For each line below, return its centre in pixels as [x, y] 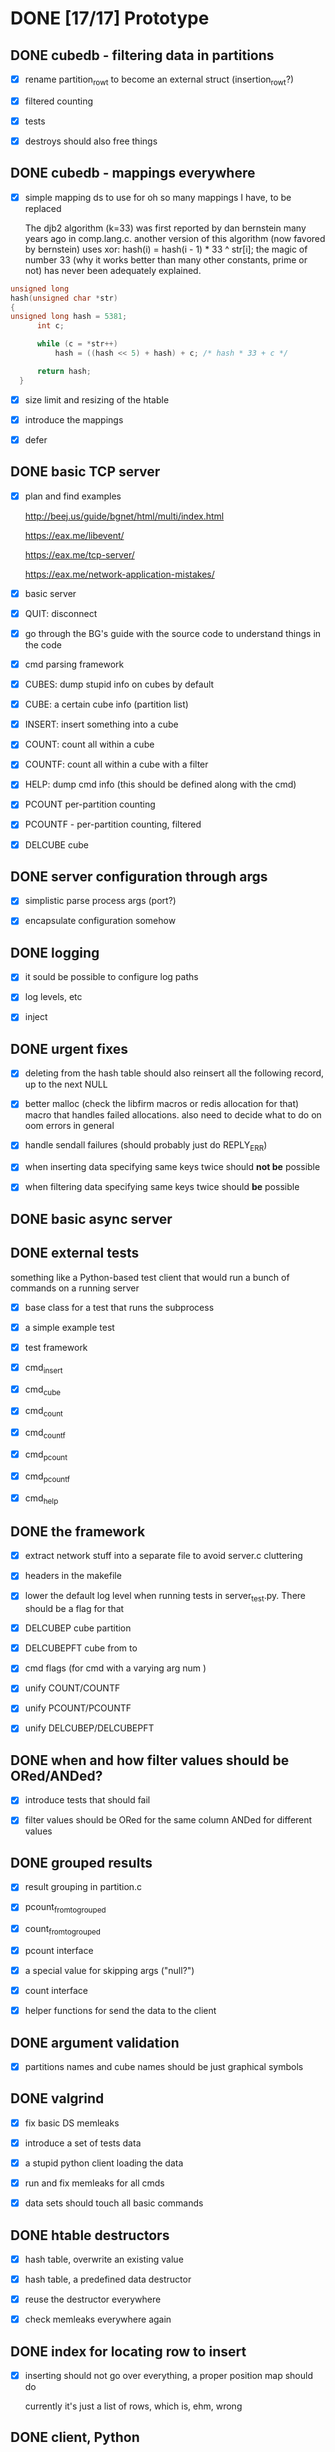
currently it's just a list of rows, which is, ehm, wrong [133, 2406]
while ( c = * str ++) [77, 344]
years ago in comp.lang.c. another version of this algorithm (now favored [175, 238]
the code [43, 644]
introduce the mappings [74, 419]
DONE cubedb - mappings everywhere [133, 173]
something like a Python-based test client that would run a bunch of [150, 1277]
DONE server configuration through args [139, 876]
